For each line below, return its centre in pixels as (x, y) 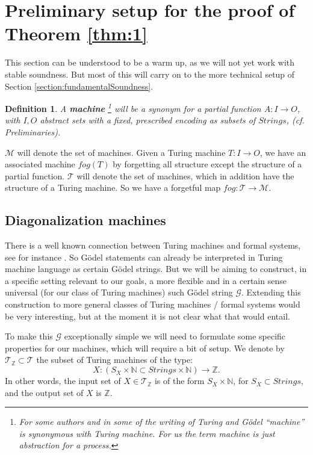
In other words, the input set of (63, 381)
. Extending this (271, 292)
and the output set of (44, 392)
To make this (29, 336)
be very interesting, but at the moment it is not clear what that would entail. (147, 316)
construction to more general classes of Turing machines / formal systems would (153, 304)
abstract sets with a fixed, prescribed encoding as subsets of (148, 120)
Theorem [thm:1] (76, 33)
